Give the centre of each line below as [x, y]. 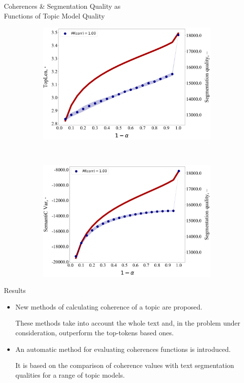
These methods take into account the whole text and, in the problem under [128, 323]
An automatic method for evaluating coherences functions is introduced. [123, 349]
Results [15, 290]
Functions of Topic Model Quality [55, 15]
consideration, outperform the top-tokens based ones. [94, 332]
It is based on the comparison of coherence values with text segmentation [125, 365]
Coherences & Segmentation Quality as [62, 6]
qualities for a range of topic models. [70, 374]
